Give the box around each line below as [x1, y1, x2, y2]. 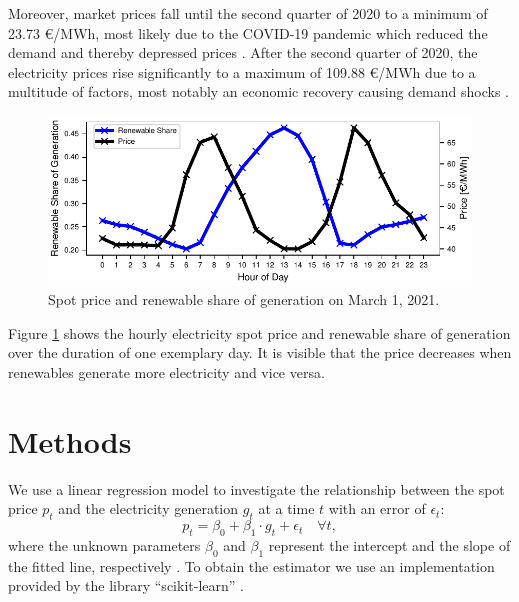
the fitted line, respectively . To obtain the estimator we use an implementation [8, 555, 495, 576]
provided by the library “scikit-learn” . [8, 575, 244, 596]
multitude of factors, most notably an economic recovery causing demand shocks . [8, 81, 509, 102]
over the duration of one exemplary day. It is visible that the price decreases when [8, 342, 512, 363]
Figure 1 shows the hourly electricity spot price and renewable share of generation [8, 322, 511, 343]
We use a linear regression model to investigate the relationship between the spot [8, 478, 505, 499]
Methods [8, 420, 132, 461]
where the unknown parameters [8, 534, 201, 555]
